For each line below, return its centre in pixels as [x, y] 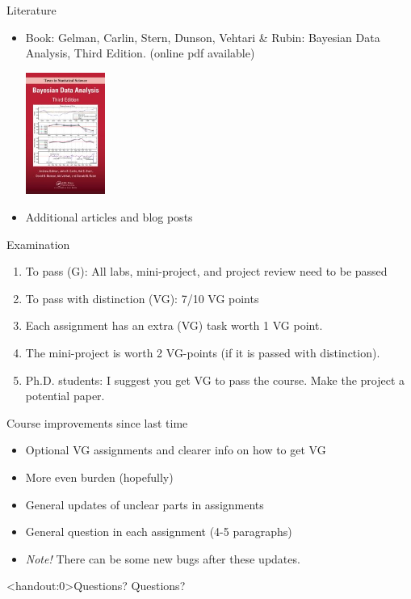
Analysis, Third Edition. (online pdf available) [140, 53]
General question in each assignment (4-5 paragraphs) [159, 532]
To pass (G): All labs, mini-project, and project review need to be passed [206, 271]
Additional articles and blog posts [109, 217]
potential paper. [65, 396]
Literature [31, 10]
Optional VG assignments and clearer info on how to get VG [176, 450]
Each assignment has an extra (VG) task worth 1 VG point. [174, 325]
